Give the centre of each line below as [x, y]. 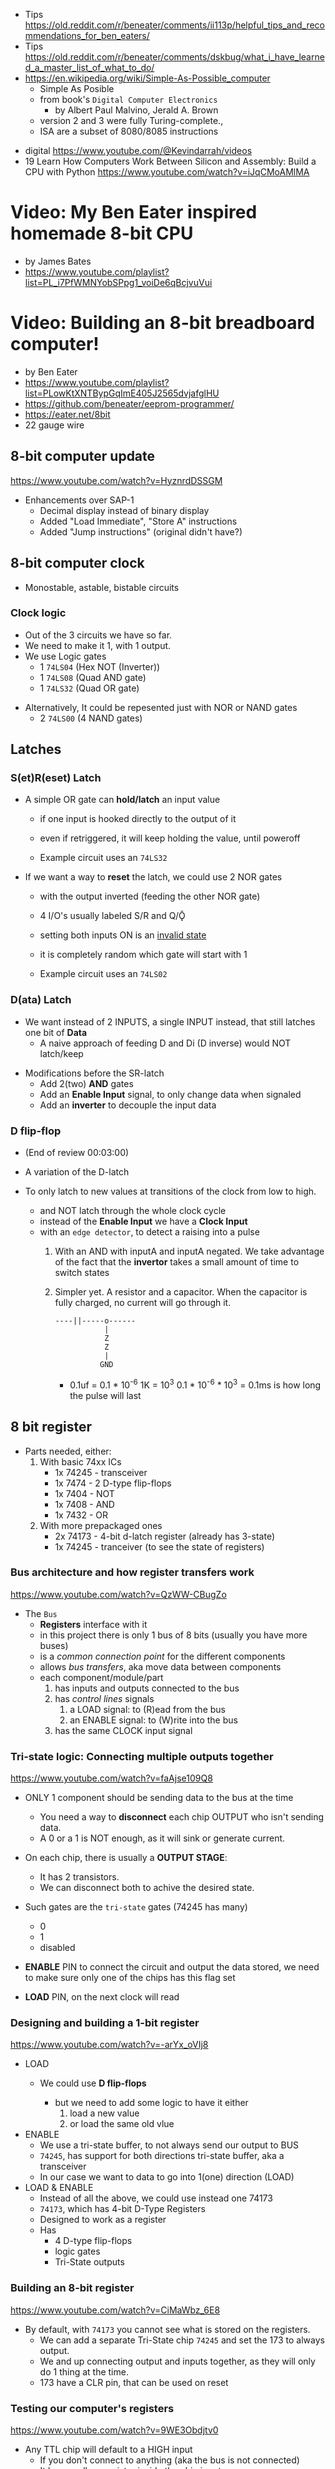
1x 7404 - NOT [84, 1493]
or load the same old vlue [122, 2124]
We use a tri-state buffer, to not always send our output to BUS [169, 2145]
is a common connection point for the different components [162, 1656]
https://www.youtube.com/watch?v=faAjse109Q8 [111, 1778]
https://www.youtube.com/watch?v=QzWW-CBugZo [118, 1594]
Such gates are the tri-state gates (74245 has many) [136, 1907]
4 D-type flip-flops [93, 2241]
